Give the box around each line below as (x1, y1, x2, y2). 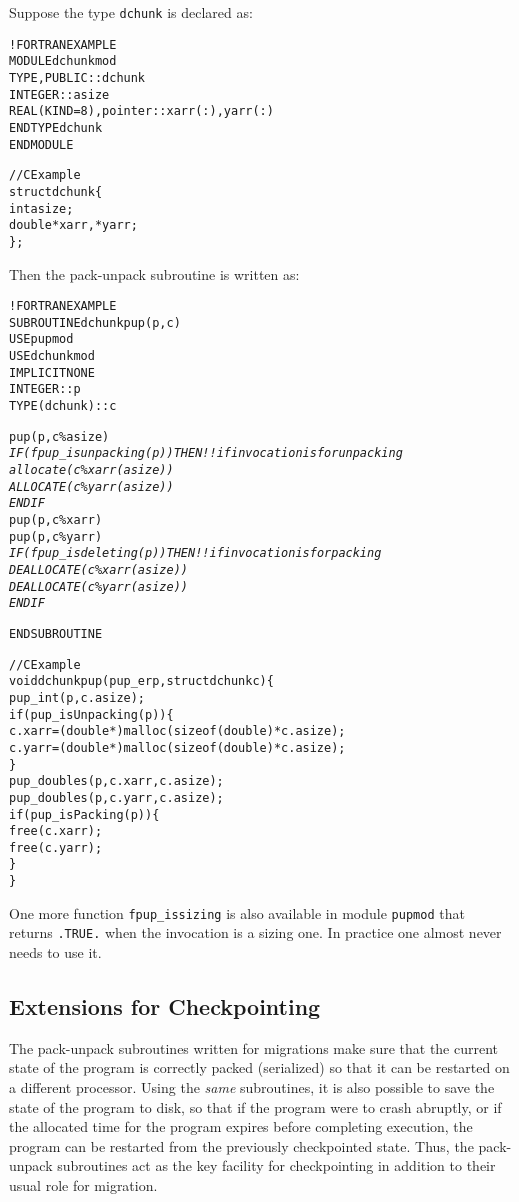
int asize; (9, 201, 74, 216)
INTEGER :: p (9, 382, 81, 397)
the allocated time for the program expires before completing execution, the (9, 1116, 473, 1137)
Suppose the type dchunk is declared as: (9, 2, 253, 22)
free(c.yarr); (9, 840, 103, 855)
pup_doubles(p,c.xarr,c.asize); (9, 774, 224, 789)
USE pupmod (9, 332, 74, 347)
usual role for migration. (9, 1175, 158, 1196)
